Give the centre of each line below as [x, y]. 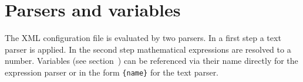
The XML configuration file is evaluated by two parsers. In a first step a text [143, 38]
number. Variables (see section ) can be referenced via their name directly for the [151, 61]
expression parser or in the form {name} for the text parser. [112, 72]
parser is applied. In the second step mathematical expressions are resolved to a [148, 49]
